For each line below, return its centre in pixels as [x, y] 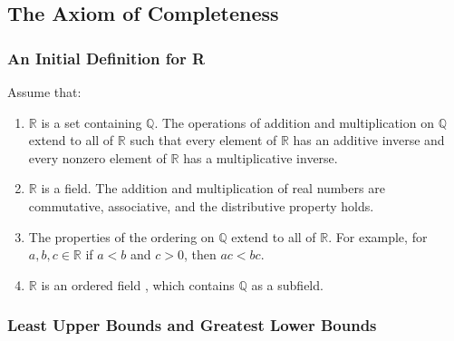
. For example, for [378, 236]
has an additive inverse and [369, 140]
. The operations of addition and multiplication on [294, 122]
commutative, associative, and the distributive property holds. [201, 205]
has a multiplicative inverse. [261, 157]
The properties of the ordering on [121, 236]
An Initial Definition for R [106, 58]
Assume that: [44, 92]
